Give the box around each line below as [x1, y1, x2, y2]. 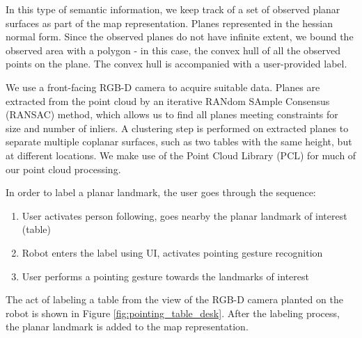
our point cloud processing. [6, 161, 121, 176]
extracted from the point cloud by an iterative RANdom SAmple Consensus [6, 93, 330, 108]
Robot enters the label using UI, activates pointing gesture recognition [22, 245, 323, 259]
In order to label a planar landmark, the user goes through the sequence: [6, 185, 316, 200]
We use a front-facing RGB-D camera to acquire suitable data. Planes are [6, 79, 320, 94]
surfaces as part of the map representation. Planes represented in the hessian [6, 15, 333, 30]
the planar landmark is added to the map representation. [6, 319, 249, 334]
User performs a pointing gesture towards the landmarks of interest [22, 268, 309, 283]
